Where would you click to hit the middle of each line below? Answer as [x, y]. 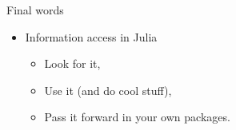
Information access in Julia [91, 36]
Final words [35, 10]
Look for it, [72, 63]
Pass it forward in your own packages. [137, 117]
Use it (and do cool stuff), [108, 90]
